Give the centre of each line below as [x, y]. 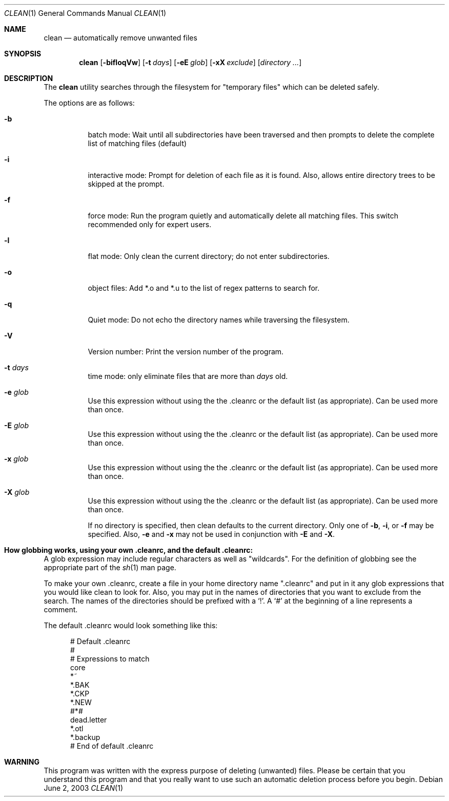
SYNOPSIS [23, 54]
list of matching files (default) [137, 143]
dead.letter [89, 720]
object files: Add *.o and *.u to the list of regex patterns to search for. [204, 288]
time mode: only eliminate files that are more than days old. [188, 376]
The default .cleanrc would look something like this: [131, 625]
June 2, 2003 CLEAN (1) [84, 788]
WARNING [22, 762]
